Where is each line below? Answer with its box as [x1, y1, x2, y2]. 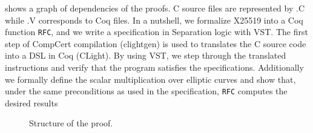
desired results [5, 96, 58, 109]
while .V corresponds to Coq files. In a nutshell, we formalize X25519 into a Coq [5, 13, 303, 26]
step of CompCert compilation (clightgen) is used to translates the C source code [5, 37, 306, 50]
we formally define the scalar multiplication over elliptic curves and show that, [5, 73, 296, 85]
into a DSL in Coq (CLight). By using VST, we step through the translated [5, 49, 286, 62]
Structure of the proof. [29, 117, 113, 129]
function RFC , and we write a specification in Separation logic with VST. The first [5, 25, 308, 38]
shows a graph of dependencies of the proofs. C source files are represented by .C [5, 2, 305, 14]
